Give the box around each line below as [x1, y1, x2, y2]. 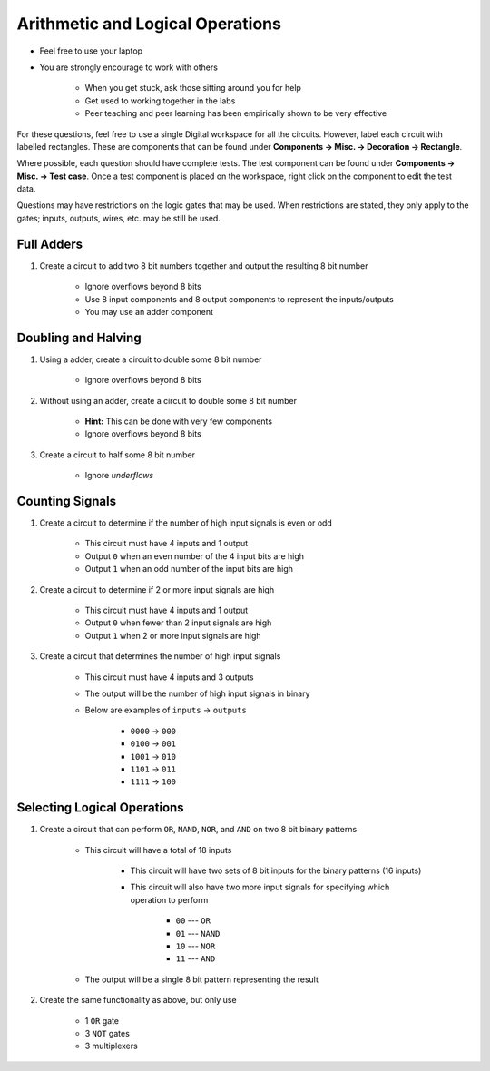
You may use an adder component [84, 306, 213, 317]
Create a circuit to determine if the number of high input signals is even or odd [39, 517, 333, 528]
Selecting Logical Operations [16, 800, 185, 816]
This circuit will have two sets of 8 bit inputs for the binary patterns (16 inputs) [130, 865, 422, 876]
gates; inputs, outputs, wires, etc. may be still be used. [16, 212, 221, 223]
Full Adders [16, 236, 83, 251]
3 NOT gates [84, 1027, 131, 1038]
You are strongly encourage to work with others [39, 62, 218, 73]
